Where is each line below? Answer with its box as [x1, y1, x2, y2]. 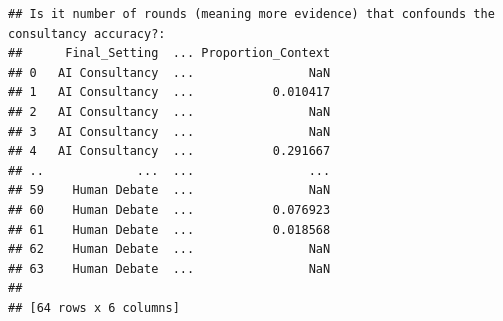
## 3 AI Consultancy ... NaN [8, 124, 331, 139]
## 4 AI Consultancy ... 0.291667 [8, 144, 331, 159]
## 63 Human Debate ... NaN [8, 261, 331, 276]
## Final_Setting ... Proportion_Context [8, 46, 331, 61]
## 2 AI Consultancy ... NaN [8, 104, 331, 119]
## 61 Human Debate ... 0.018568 [8, 222, 331, 237]
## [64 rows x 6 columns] [8, 300, 180, 315]
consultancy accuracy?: [8, 26, 166, 41]
